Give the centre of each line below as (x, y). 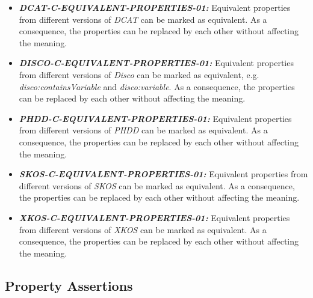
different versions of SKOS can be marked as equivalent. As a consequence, (157, 185)
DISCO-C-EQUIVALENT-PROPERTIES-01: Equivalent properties (156, 63)
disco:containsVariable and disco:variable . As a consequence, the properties (157, 86)
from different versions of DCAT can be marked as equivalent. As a (143, 19)
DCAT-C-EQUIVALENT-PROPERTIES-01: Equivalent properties (155, 7)
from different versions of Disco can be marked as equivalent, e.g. (139, 74)
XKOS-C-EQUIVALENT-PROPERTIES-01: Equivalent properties (154, 217)
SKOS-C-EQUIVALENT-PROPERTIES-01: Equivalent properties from (163, 174)
